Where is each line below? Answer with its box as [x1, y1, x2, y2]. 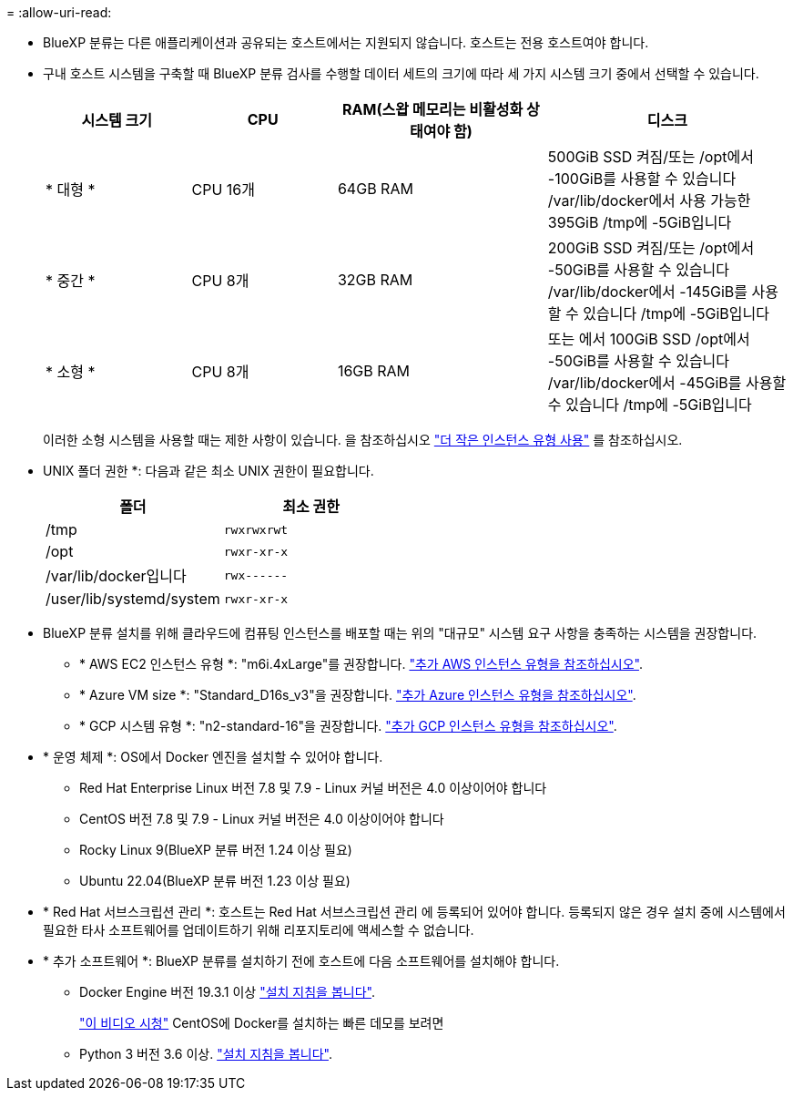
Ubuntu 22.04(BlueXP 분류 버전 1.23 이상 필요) [79, 873, 351, 888]
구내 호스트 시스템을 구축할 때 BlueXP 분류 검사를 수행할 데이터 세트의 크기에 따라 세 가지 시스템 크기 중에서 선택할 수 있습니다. [43, 66, 759, 81]
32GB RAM [337, 271, 413, 289]
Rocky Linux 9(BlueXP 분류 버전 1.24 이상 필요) [79, 842, 352, 857]
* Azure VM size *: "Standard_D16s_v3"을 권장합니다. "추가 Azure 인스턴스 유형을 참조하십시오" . [79, 687, 636, 703]
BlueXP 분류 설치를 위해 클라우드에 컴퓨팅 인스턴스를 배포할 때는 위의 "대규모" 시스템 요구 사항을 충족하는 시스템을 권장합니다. [43, 625, 757, 641]
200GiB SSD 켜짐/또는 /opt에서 [547, 239, 755, 257]
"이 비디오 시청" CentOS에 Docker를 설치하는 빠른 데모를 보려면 [79, 1015, 444, 1031]
